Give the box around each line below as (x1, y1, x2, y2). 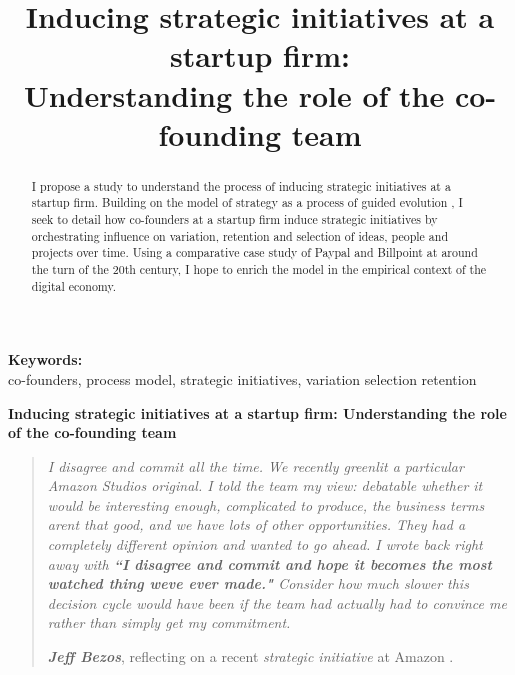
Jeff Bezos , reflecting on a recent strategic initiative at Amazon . (47, 646, 454, 667)
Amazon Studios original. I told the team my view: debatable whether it (47, 475, 483, 496)
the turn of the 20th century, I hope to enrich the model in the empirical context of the (31, 261, 487, 278)
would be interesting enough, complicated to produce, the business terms (47, 494, 485, 515)
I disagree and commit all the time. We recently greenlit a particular (47, 455, 464, 476)
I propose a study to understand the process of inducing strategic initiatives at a (31, 177, 451, 194)
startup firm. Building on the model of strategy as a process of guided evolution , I (31, 194, 463, 211)
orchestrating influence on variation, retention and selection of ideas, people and (31, 227, 448, 244)
